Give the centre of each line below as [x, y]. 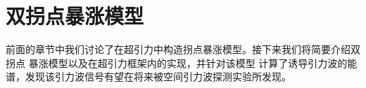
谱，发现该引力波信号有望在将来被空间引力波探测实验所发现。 [149, 76]
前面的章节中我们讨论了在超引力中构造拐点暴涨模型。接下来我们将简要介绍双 [183, 49]
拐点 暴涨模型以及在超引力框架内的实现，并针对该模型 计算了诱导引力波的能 [182, 63]
